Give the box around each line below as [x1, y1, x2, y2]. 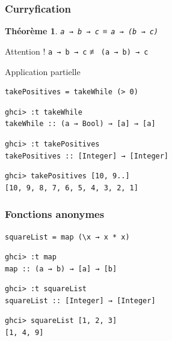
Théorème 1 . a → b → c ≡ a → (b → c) [5, 25, 159, 37]
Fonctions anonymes [5, 207, 105, 222]
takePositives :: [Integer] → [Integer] [5, 151, 169, 160]
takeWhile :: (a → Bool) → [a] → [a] [5, 119, 156, 128]
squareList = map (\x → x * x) [5, 232, 130, 241]
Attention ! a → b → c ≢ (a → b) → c [5, 44, 149, 57]
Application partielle [5, 65, 81, 77]
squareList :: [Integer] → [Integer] [5, 296, 156, 305]
